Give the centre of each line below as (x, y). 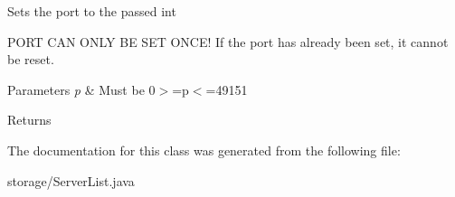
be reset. (31, 59)
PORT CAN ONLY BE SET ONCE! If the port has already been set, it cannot (228, 41)
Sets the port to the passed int (92, 11)
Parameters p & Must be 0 (81, 89)
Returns (29, 120)
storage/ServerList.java (71, 180)
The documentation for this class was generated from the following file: (204, 150)
